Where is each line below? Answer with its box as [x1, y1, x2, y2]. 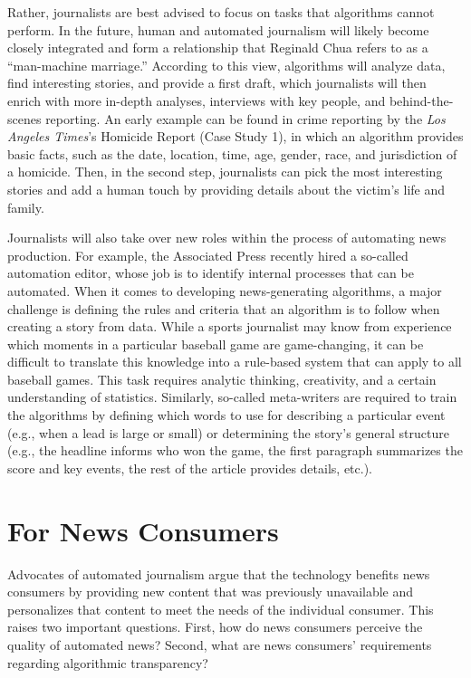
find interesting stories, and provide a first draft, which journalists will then [7, 73, 427, 92]
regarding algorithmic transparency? [7, 653, 208, 672]
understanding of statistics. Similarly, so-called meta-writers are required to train [7, 387, 457, 406]
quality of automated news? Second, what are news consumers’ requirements [7, 635, 432, 654]
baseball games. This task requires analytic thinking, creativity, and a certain [7, 369, 437, 388]
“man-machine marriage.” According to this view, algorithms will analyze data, [7, 55, 446, 74]
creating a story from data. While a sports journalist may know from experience [7, 317, 452, 336]
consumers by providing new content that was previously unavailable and [7, 582, 414, 601]
